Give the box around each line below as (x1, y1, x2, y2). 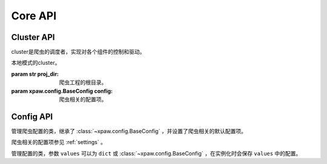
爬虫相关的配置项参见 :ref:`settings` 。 (11, 139, 106, 146)
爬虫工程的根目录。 (59, 79, 107, 86)
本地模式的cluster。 (11, 59, 61, 67)
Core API (11, 9, 57, 22)
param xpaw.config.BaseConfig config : (11, 87, 113, 94)
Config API (11, 111, 53, 122)
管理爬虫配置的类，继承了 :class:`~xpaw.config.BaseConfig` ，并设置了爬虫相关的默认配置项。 (11, 127, 247, 134)
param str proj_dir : (11, 70, 59, 77)
